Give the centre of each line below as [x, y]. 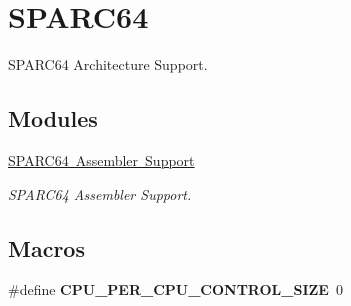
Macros [46, 247]
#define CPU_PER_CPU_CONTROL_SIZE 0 [175, 289]
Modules [53, 118]
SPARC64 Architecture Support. [108, 64]
